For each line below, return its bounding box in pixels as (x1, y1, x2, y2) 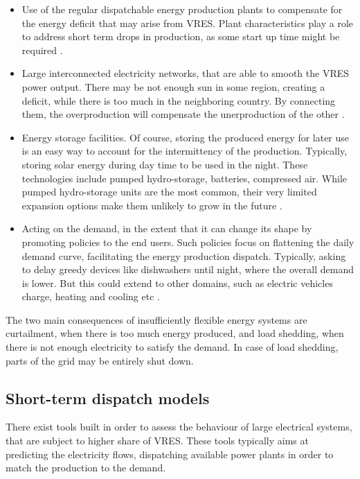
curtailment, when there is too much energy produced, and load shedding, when (6, 326, 344, 340)
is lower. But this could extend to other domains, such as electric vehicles (21, 275, 333, 290)
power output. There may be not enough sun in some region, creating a (21, 79, 325, 94)
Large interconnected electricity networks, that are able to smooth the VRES (21, 66, 350, 80)
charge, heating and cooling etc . (21, 289, 160, 304)
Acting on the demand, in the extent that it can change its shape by (21, 221, 312, 236)
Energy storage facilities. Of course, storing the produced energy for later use (21, 130, 350, 144)
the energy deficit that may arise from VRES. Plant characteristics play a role (21, 15, 353, 30)
